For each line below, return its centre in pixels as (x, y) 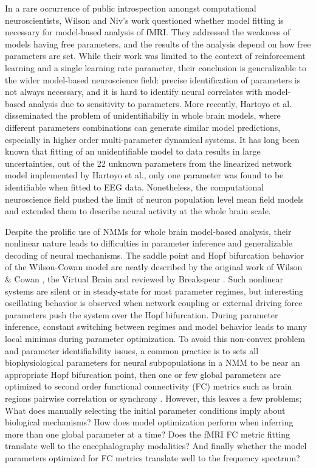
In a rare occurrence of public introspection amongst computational (131, 8)
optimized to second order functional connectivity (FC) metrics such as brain (149, 386)
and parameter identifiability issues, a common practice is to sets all (132, 350)
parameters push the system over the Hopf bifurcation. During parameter (142, 314)
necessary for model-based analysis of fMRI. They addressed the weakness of (148, 32)
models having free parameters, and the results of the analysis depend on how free (158, 44)
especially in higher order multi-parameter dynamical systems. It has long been (152, 139)
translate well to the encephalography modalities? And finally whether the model (156, 446)
